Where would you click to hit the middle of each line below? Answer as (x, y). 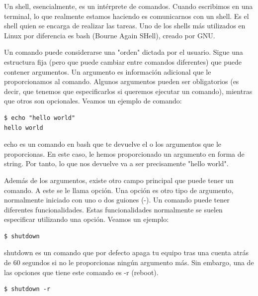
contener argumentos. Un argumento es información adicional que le (108, 71)
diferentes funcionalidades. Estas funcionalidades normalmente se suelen (113, 209)
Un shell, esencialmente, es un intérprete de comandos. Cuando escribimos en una (129, 6)
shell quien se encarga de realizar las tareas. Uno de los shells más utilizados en (125, 26)
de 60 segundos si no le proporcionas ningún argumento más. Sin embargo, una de (129, 262)
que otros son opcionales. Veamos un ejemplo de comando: (93, 101)
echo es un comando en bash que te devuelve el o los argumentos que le (113, 144)
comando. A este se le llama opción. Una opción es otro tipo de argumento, (119, 190)
